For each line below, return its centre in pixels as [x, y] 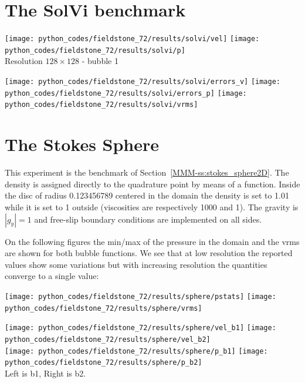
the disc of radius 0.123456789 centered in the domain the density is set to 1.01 [147, 195]
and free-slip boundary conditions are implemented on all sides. [148, 219]
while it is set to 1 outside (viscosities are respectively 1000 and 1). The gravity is [152, 206]
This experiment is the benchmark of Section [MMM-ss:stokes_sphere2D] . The [147, 172]
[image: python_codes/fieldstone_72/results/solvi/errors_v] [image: [143, 82]
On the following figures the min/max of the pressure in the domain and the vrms [152, 241]
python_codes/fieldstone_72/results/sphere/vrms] [104, 308]
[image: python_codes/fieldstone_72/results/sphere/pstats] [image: [140, 296]
